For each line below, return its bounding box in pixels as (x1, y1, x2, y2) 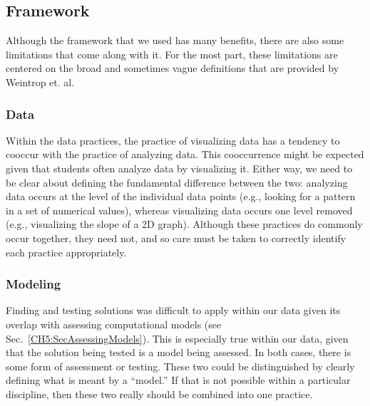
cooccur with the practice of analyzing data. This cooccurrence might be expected (6, 147, 364, 162)
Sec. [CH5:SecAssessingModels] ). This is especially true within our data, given (6, 330, 349, 345)
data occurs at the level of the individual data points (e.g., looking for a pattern (6, 189, 356, 204)
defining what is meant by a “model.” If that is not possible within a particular (6, 373, 351, 387)
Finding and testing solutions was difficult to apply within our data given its (6, 303, 341, 318)
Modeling (6, 275, 61, 293)
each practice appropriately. (6, 244, 127, 259)
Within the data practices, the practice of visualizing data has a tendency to (6, 132, 340, 147)
